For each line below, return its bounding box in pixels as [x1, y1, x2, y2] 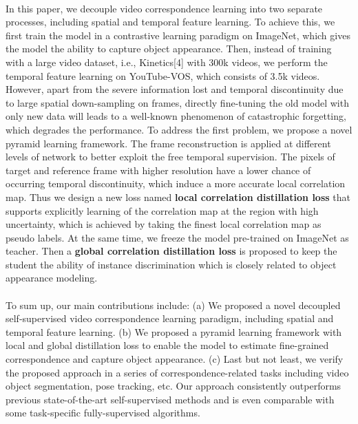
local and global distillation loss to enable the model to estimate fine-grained [6, 338, 329, 352]
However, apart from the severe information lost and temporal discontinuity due [6, 82, 344, 96]
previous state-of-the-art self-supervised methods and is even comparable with [6, 392, 335, 406]
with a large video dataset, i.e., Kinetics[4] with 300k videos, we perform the [6, 54, 328, 69]
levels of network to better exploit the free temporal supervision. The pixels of [6, 149, 335, 164]
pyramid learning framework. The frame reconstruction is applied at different [6, 136, 331, 150]
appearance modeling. [6, 271, 98, 285]
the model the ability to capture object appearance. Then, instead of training [6, 41, 332, 56]
